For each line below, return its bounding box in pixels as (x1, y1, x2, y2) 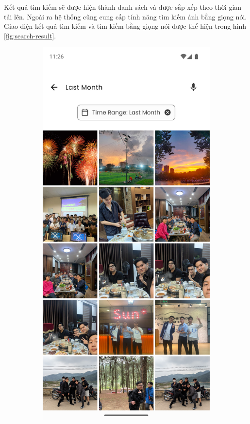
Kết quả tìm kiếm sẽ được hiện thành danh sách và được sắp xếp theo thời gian (4, 2, 242, 12)
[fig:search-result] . (4, 30, 56, 40)
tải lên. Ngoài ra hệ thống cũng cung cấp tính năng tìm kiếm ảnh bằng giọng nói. (4, 11, 247, 21)
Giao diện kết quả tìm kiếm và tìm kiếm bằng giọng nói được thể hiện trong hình (4, 21, 247, 31)
